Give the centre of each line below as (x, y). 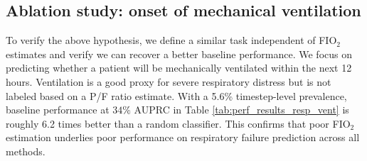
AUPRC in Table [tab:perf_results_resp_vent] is (241, 110)
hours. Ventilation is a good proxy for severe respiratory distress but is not (169, 81)
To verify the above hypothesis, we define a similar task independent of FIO (171, 40)
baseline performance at (58, 110)
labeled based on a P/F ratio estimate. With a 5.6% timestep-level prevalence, (176, 95)
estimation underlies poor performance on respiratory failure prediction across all (183, 137)
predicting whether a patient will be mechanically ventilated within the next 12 (179, 68)
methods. (26, 151)
